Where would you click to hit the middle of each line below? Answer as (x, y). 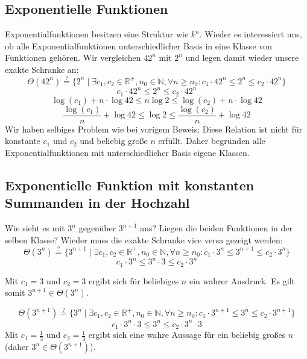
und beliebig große (114, 141)
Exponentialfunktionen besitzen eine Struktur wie (97, 34)
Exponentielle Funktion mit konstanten (130, 185)
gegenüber (97, 228)
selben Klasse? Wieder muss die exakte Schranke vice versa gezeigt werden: (144, 239)
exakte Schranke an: (42, 69)
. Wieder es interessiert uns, (251, 34)
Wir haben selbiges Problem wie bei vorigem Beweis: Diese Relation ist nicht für (154, 129)
